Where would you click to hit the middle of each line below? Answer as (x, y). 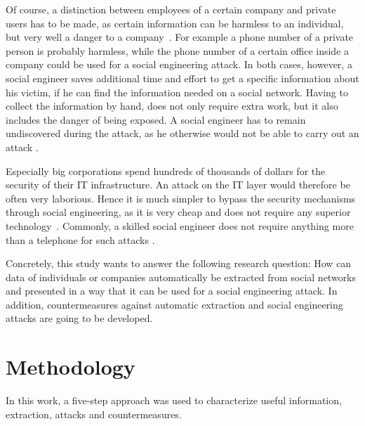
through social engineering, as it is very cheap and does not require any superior (178, 212)
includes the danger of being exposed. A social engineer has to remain (156, 119)
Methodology (71, 367)
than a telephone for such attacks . (80, 239)
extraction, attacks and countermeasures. (94, 414)
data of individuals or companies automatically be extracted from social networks (181, 277)
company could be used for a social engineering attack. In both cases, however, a (179, 64)
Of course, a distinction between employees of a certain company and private (171, 9)
